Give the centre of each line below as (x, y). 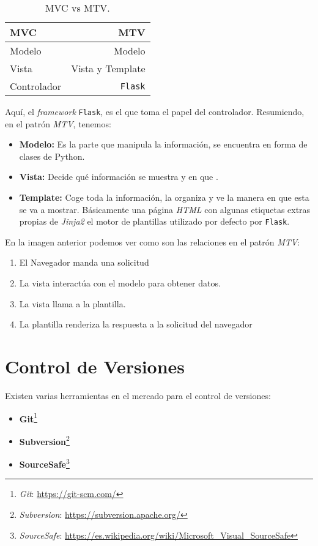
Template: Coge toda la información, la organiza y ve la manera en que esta (164, 197)
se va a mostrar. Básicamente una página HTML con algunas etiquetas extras (165, 209)
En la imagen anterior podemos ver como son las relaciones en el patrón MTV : (153, 241)
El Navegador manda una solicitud (84, 262)
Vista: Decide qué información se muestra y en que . (119, 177)
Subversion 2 (44, 440)
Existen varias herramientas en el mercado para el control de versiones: (138, 395)
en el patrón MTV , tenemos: (58, 123)
